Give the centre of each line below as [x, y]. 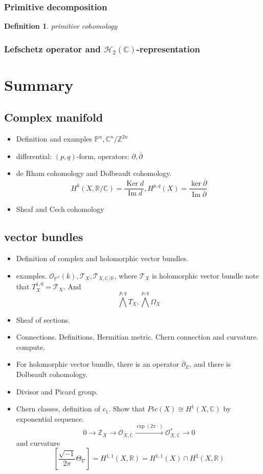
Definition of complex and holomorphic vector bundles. [102, 258]
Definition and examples [54, 139]
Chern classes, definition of [58, 409]
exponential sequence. [50, 418]
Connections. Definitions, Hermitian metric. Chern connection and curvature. [137, 337]
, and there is [210, 364]
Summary [39, 84]
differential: [34, 156]
